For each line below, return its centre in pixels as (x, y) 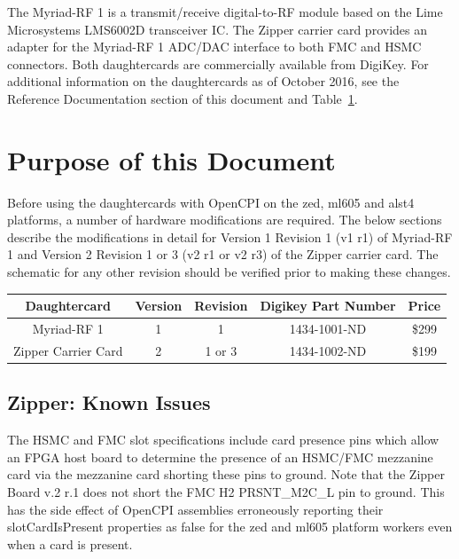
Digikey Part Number (328, 306)
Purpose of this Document (171, 159)
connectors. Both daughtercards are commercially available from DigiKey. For (218, 63)
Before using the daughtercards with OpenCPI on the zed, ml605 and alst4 (211, 202)
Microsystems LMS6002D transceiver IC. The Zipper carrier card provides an (217, 29)
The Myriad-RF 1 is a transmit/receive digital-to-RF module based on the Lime (225, 12)
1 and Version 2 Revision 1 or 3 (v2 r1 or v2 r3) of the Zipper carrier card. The (223, 254)
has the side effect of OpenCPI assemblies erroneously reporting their (195, 509)
